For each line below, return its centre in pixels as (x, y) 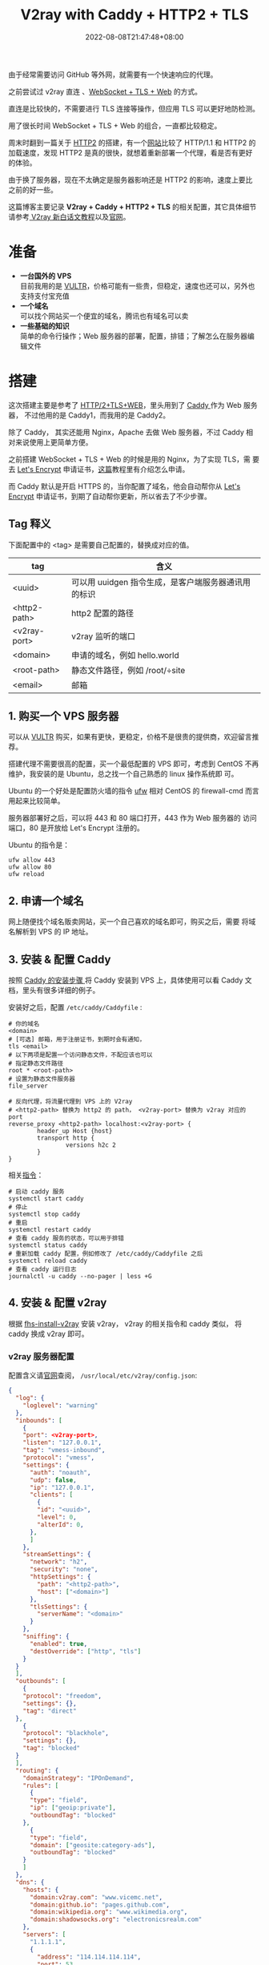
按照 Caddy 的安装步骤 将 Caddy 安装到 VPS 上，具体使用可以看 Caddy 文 (130, 980)
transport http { (66, 1138)
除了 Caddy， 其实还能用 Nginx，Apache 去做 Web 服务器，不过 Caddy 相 (131, 432)
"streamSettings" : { (57, 1555)
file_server (28, 1086)
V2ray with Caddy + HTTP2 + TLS (134, 15)
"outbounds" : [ (41, 1681)
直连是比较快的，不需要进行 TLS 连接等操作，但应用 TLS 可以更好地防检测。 (134, 108)
